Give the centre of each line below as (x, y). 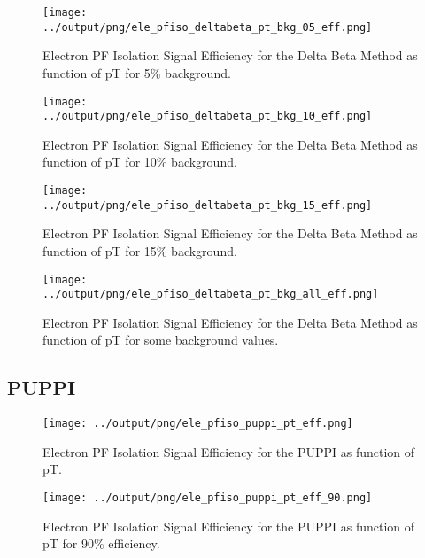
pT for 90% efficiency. (101, 543)
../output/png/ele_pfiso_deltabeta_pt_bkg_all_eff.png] (211, 294)
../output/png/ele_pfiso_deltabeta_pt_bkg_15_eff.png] (208, 205)
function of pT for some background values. (161, 340)
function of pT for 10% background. (140, 162)
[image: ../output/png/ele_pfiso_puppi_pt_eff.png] (198, 424)
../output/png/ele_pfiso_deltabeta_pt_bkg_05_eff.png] (208, 27)
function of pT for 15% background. (140, 250)
